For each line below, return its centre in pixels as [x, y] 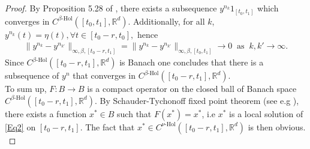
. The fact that [107, 126]
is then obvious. [277, 126]
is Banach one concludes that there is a [192, 62]
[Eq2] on [20, 126]
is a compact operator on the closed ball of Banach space [192, 88]
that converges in [104, 75]
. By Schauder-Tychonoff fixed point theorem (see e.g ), [197, 100]
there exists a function [46, 113]
